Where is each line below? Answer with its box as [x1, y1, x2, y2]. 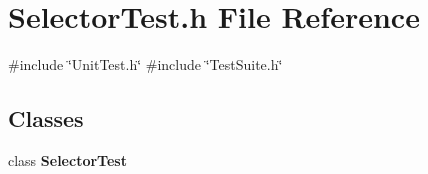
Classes [8, 103, 84, 134]
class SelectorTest [8, 149, 127, 170]
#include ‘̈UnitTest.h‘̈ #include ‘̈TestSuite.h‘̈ [8, 54, 283, 75]
